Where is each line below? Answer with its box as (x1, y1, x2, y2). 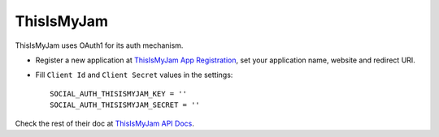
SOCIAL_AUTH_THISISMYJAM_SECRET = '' (50, 101, 201, 109)
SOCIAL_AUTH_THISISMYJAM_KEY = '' (50, 89, 187, 98)
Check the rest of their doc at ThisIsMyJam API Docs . (15, 118, 195, 128)
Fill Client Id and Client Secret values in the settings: (35, 70, 233, 80)
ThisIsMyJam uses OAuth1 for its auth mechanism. (15, 41, 184, 50)
